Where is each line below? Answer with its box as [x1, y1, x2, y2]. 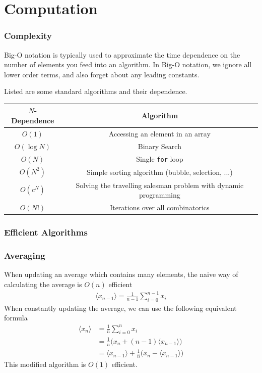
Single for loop [136, 153, 183, 164]
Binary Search [138, 141, 181, 151]
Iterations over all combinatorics [110, 202, 210, 213]
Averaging [4, 249, 45, 262]
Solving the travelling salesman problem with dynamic [76, 179, 244, 190]
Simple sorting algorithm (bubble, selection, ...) [87, 166, 233, 177]
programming [139, 190, 180, 200]
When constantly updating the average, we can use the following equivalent [4, 302, 237, 313]
